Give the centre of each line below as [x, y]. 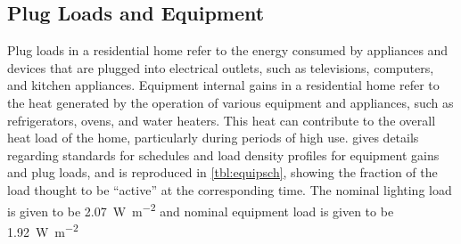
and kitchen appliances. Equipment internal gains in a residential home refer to [223, 85]
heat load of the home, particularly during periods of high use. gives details [213, 138]
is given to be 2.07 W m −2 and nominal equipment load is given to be [201, 209]
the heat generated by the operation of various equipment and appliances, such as [230, 102]
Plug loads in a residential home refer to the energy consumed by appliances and [228, 50]
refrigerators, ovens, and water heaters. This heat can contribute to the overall [222, 120]
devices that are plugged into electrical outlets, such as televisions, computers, [221, 67]
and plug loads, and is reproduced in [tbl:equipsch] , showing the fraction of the [222, 172]
